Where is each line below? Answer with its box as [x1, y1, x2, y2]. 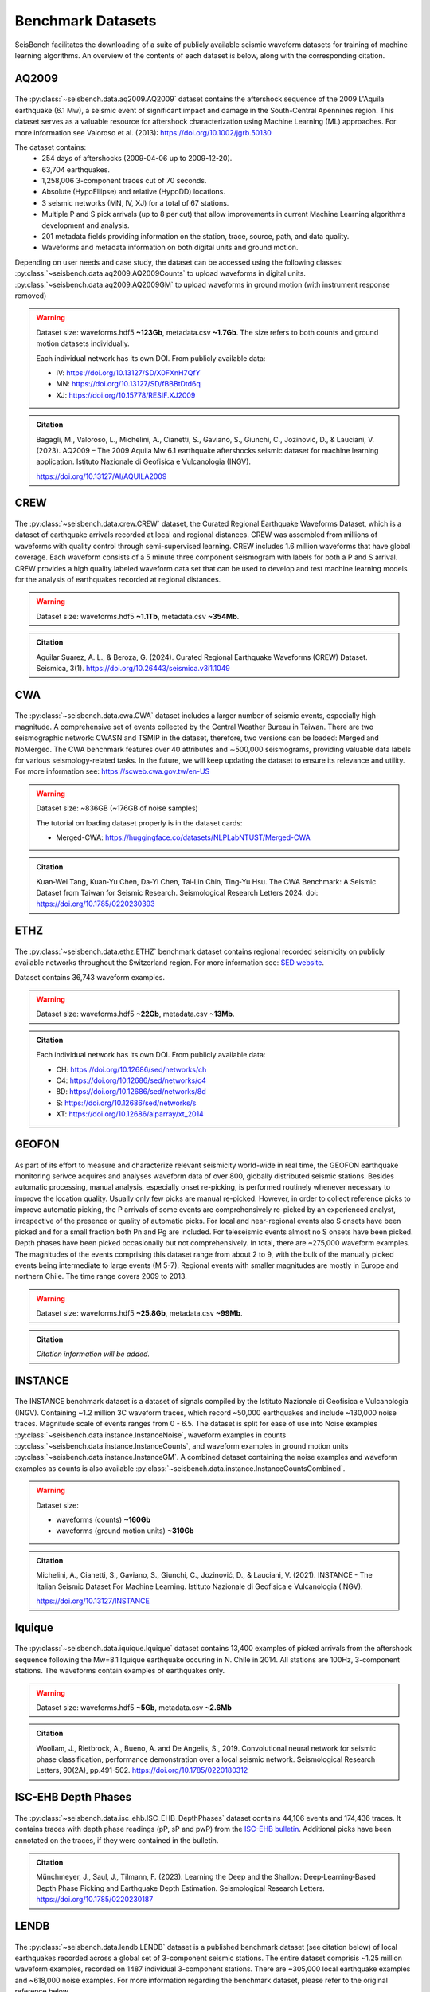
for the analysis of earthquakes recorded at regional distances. [14, 574, 221, 585]
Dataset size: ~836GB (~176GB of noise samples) [36, 803, 198, 813]
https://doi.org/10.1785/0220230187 [36, 1895, 154, 1904]
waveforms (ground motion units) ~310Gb [56, 1526, 194, 1535]
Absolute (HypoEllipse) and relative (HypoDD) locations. [41, 187, 226, 197]
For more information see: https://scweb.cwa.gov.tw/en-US [14, 767, 210, 776]
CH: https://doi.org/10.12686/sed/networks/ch [56, 1065, 207, 1074]
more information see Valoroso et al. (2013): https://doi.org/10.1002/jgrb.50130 [14, 127, 272, 137]
